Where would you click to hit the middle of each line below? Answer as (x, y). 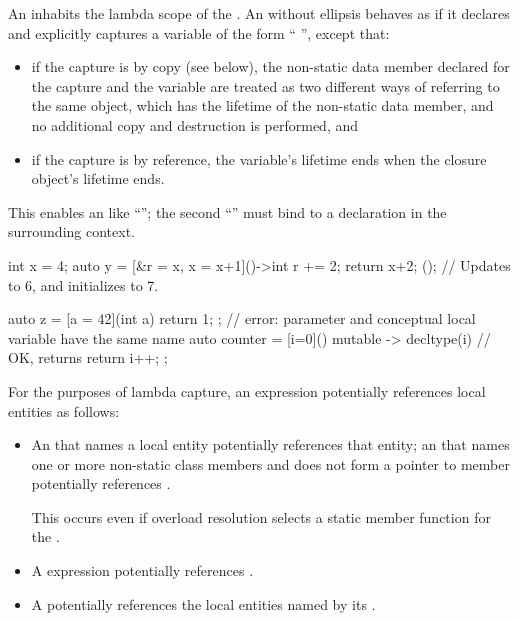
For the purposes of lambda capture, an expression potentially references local (247, 390)
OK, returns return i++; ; (88, 357)
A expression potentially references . (142, 570)
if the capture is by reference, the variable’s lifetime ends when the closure (259, 158)
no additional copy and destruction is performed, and (195, 124)
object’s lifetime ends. (98, 178)
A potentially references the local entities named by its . (203, 603)
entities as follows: (64, 410)
